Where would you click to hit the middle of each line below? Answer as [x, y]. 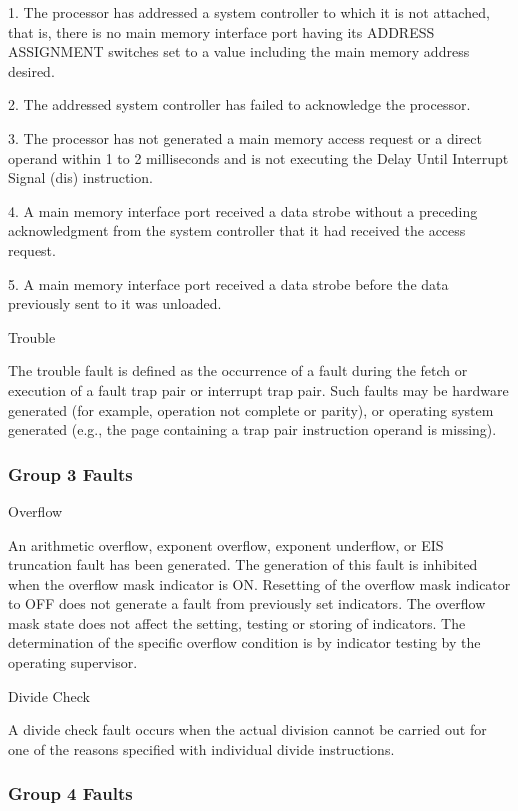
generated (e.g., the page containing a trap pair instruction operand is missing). [252, 429]
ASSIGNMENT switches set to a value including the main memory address [239, 51]
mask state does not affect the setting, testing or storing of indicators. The [237, 622]
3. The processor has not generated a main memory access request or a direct [245, 137]
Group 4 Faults [70, 793]
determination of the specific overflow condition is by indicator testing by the [244, 642]
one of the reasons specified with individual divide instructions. [201, 748]
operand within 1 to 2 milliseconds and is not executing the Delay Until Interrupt [258, 157]
